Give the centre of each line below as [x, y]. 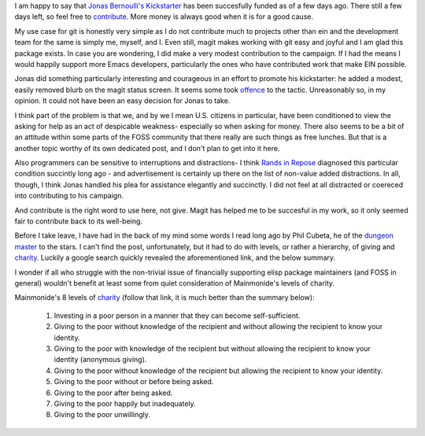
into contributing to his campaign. [69, 196]
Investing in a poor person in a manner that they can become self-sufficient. [177, 316]
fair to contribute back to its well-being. [79, 221]
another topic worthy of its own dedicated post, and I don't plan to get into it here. [147, 148]
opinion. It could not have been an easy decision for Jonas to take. [122, 101]
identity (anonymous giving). [100, 360]
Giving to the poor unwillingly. [102, 415]
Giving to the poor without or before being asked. [134, 382]
